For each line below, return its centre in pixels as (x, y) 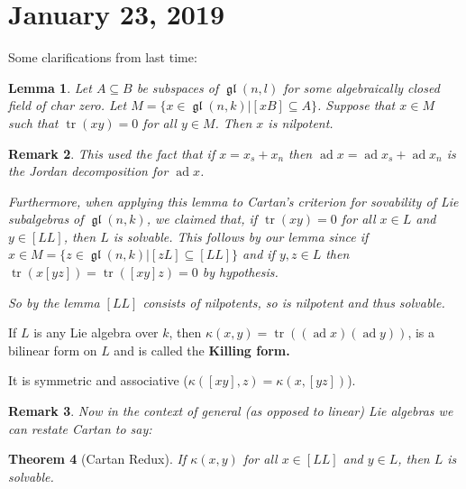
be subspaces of (178, 87)
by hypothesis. (240, 272)
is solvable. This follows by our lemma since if (241, 236)
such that (33, 122)
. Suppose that (356, 105)
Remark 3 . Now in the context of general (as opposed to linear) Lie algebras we (231, 411)
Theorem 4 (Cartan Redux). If (97, 459)
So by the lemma (54, 302)
